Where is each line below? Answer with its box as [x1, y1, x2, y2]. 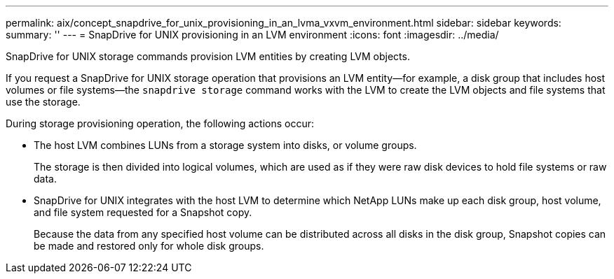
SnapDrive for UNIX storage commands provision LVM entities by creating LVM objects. [6, 50, 410, 62]
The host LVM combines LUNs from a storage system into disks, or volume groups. [34, 139, 417, 151]
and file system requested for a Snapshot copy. [34, 206, 252, 218]
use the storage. [6, 96, 81, 108]
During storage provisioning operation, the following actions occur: [6, 117, 314, 129]
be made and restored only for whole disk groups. [34, 240, 264, 252]
